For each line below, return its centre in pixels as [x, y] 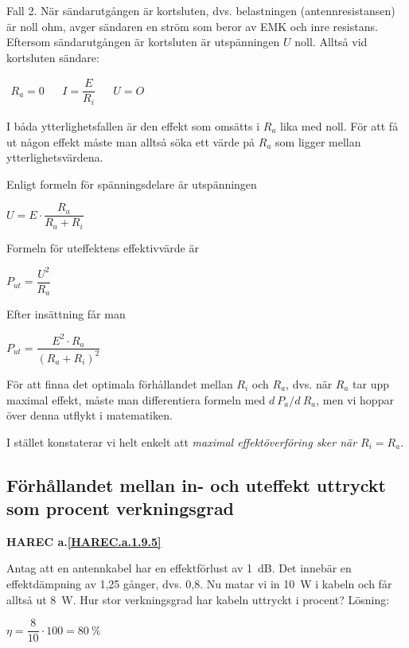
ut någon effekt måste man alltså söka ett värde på [131, 141]
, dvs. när [309, 383]
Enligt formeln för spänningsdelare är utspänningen [132, 183]
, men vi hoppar [355, 399]
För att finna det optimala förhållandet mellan [120, 383]
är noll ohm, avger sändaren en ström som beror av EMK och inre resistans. [192, 26]
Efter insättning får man [66, 314]
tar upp [371, 383]
